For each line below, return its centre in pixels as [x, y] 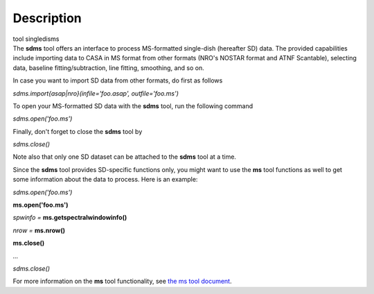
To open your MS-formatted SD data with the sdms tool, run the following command [133, 106]
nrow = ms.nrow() [39, 230]
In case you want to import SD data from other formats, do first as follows [118, 80]
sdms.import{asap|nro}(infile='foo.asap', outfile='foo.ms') [96, 93]
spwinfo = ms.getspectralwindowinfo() [70, 218]
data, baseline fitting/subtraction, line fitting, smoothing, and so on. [108, 68]
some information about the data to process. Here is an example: [105, 180]
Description [47, 18]
